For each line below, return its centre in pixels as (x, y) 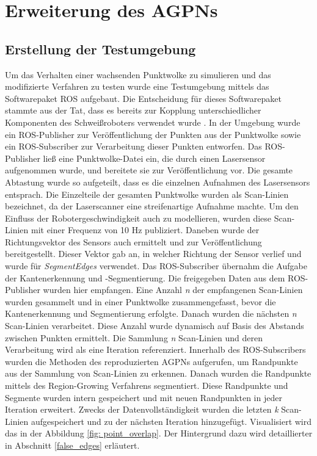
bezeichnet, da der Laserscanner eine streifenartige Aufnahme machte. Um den (152, 206)
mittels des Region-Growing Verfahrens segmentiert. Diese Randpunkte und (147, 385)
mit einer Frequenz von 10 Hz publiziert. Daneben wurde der (145, 230)
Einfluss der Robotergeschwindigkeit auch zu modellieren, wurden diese (138, 218)
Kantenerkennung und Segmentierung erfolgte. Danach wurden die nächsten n (151, 313)
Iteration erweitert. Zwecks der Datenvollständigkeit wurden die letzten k (142, 409)
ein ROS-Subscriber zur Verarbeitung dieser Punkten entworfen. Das (133, 146)
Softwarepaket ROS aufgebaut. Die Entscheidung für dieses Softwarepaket (143, 98)
